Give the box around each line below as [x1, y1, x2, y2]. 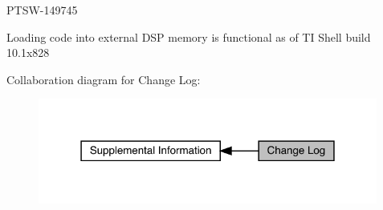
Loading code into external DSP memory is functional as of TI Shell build [6, 28, 371, 45]
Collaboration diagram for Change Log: [6, 71, 201, 87]
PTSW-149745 [6, 2, 78, 18]
